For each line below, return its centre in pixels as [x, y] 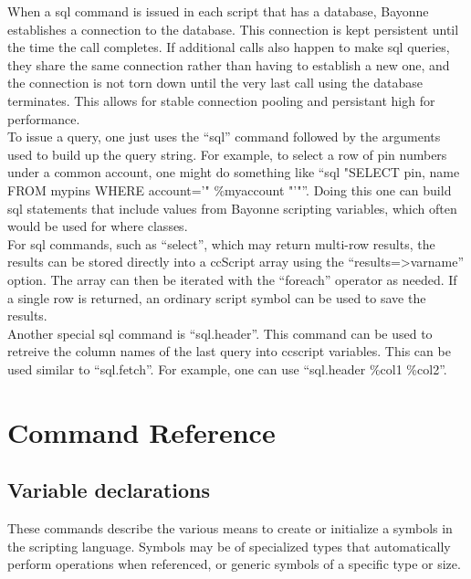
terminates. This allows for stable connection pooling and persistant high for [221, 100]
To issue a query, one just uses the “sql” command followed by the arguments [224, 137]
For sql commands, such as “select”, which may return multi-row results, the [221, 243]
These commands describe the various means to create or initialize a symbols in [230, 528]
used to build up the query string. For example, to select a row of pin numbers [227, 154]
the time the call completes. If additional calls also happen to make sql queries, [229, 47]
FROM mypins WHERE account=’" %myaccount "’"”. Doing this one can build [230, 189]
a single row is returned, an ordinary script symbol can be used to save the [217, 297]
